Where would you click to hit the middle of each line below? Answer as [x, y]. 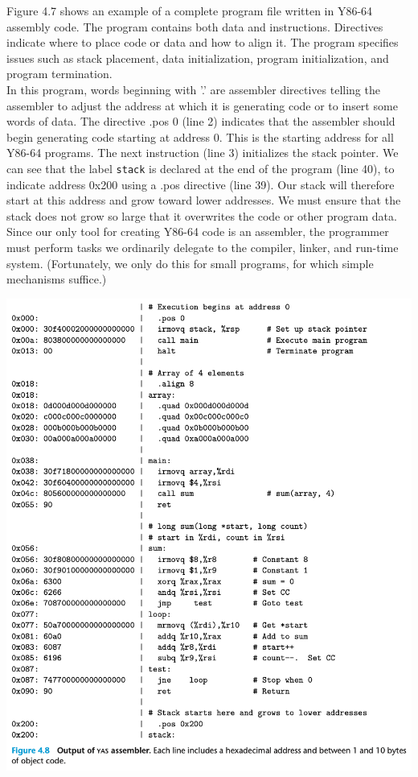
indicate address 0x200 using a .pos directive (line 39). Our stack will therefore [201, 184]
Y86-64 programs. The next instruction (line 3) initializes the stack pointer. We [203, 153]
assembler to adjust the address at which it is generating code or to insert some [202, 105]
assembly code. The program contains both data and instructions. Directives [195, 26]
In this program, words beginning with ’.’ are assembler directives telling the [193, 89]
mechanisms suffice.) [57, 279]
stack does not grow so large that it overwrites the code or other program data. [202, 215]
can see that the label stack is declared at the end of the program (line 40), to [201, 168]
